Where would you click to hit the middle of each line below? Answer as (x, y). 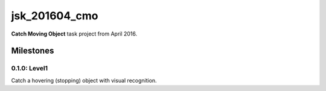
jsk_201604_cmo (55, 16)
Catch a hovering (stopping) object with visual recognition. (84, 80)
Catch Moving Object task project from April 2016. (74, 34)
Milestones (33, 51)
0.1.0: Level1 (30, 68)
